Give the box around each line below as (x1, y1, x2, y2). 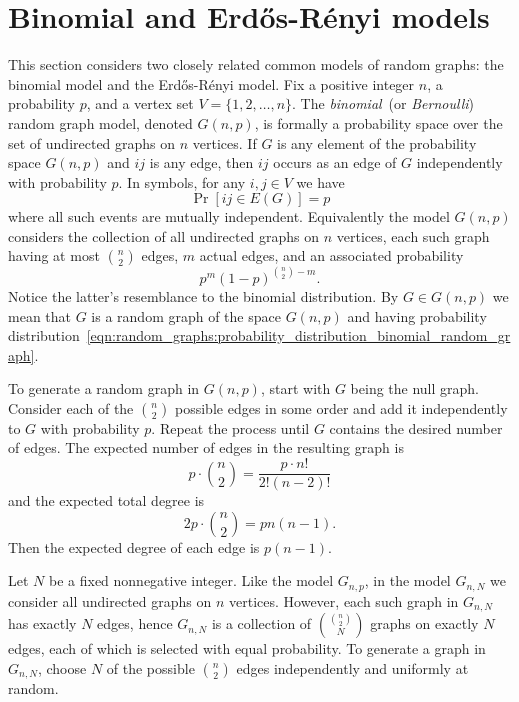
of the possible (106, 657, 195, 678)
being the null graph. (350, 378, 480, 399)
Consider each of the (8, 397, 134, 418)
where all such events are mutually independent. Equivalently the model (8, 206, 450, 227)
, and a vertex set (86, 93, 194, 114)
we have (296, 171, 345, 192)
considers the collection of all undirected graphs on (8, 225, 320, 246)
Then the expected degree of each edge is (8, 536, 260, 557)
